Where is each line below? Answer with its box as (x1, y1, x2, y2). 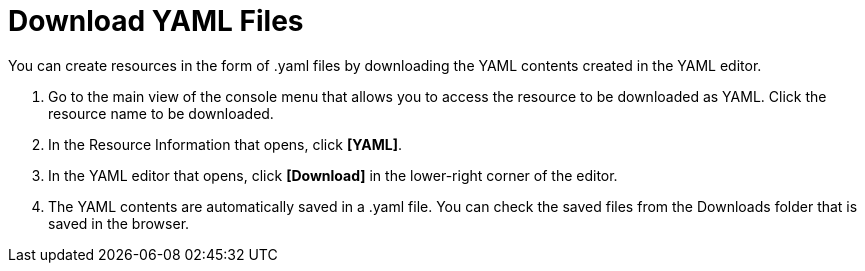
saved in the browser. (48, 214, 190, 232)
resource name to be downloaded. (48, 104, 274, 122)
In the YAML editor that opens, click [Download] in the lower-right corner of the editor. (48, 166, 618, 184)
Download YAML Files (8, 4, 304, 38)
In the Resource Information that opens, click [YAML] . (48, 135, 403, 153)
